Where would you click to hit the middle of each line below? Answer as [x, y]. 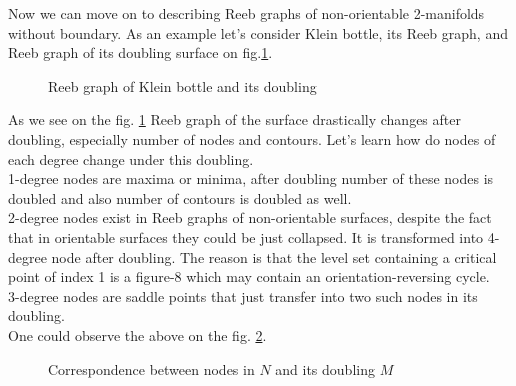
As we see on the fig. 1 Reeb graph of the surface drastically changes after [234, 119]
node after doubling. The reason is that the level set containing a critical [274, 256]
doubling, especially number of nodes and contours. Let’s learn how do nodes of [252, 138]
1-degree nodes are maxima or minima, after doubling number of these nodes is [251, 178]
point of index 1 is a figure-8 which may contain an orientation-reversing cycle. [249, 276]
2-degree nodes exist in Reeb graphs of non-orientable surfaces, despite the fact [250, 217]
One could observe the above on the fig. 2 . [137, 334]
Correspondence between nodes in [151, 368]
